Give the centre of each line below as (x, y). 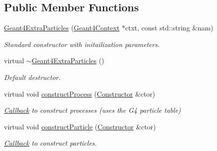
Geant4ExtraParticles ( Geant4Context (62, 28)
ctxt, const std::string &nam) (169, 28)
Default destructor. (32, 77)
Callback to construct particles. (50, 143)
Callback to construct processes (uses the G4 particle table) (93, 110)
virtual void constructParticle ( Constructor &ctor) (80, 126)
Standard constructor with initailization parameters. (82, 44)
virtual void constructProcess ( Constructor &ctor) (80, 93)
